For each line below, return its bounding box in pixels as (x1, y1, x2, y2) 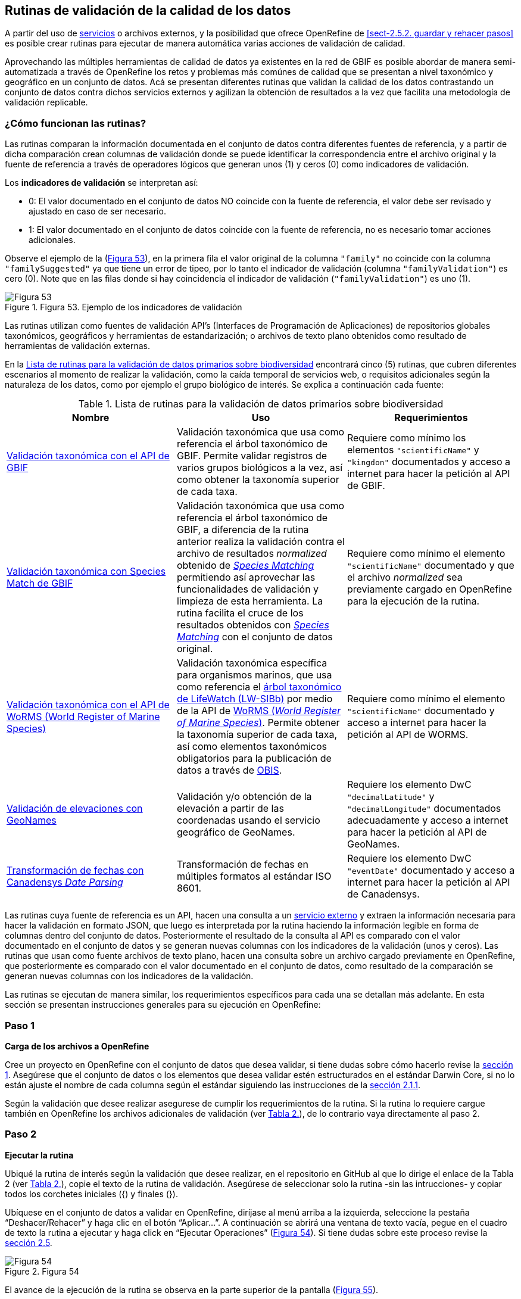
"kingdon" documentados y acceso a (347, 456, 510, 468)
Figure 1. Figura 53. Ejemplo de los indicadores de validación (5, 302, 242, 313)
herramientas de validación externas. (5, 341, 150, 351)
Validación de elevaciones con (7, 802, 143, 815)
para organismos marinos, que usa (176, 669, 332, 681)
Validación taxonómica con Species (7, 565, 166, 578)
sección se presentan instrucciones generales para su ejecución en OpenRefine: (5, 999, 321, 1010)
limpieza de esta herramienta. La (176, 595, 323, 608)
